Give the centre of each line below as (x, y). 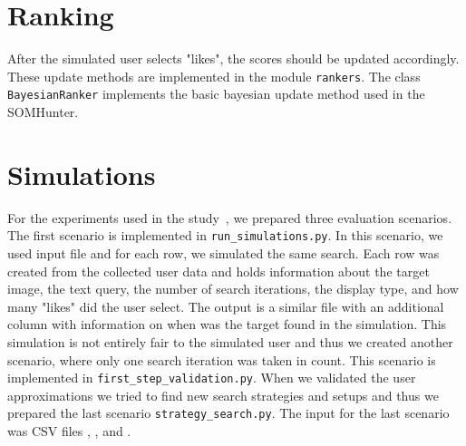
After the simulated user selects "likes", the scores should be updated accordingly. (233, 58)
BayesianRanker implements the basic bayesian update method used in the (216, 94)
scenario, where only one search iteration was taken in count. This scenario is (222, 359)
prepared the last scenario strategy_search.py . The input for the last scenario (228, 413)
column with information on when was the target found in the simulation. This (227, 324)
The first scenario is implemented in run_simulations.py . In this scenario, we (225, 235)
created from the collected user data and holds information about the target (218, 271)
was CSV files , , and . (69, 431)
